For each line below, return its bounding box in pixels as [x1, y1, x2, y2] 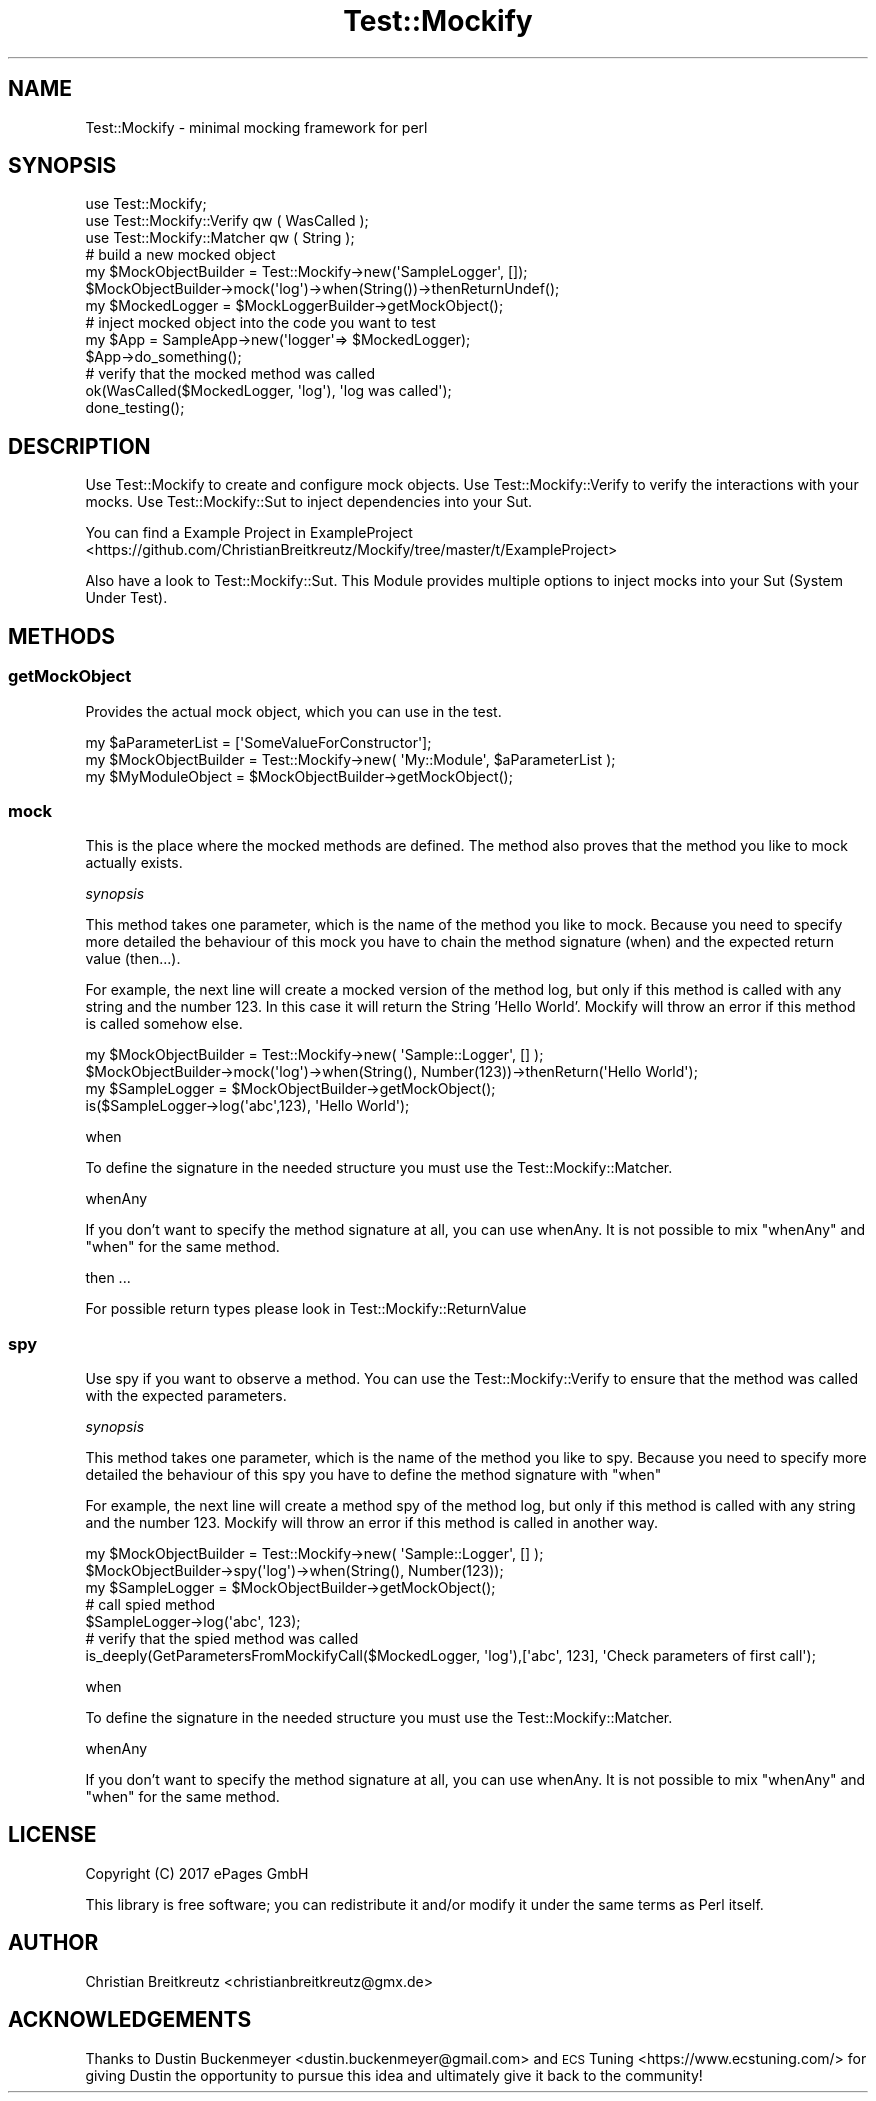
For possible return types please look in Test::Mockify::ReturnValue [85, 1300, 527, 1318]
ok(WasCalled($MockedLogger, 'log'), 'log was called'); [85, 382, 452, 400]
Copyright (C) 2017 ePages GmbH [85, 1864, 309, 1882]
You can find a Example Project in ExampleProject [85, 524, 413, 542]
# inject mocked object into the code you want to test [85, 314, 436, 332]
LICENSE [8, 1822, 97, 1848]
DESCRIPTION [8, 433, 151, 459]
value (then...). [85, 950, 181, 968]
